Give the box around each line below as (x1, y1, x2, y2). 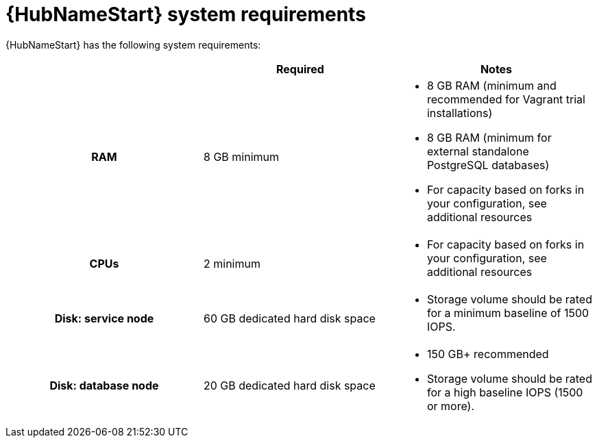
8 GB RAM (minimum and (426, 78, 557, 92)
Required (276, 62, 324, 76)
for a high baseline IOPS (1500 (426, 385, 583, 399)
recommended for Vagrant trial (426, 92, 585, 106)
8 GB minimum (203, 149, 279, 164)
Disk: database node (49, 378, 159, 392)
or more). (426, 398, 475, 413)
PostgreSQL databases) (426, 157, 550, 172)
